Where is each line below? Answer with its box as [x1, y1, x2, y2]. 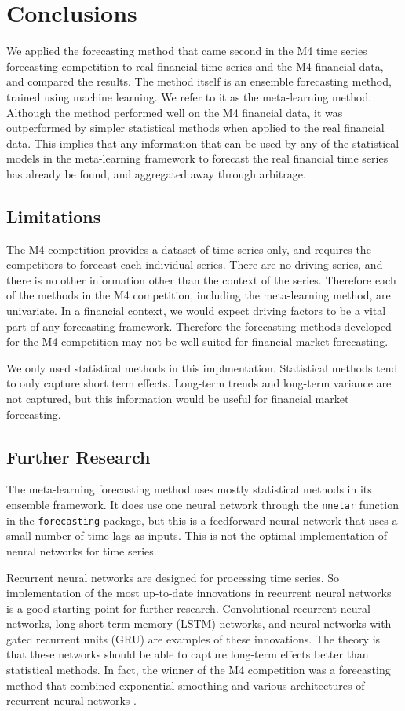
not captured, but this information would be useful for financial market [6, 390, 349, 407]
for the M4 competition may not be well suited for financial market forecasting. [6, 333, 389, 350]
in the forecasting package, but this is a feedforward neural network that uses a [6, 511, 398, 528]
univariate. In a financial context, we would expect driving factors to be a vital [6, 302, 386, 319]
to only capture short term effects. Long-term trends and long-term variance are [6, 375, 392, 391]
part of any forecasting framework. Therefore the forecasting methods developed [6, 317, 392, 334]
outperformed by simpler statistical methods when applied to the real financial [6, 119, 385, 136]
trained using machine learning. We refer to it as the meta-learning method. [6, 88, 372, 104]
